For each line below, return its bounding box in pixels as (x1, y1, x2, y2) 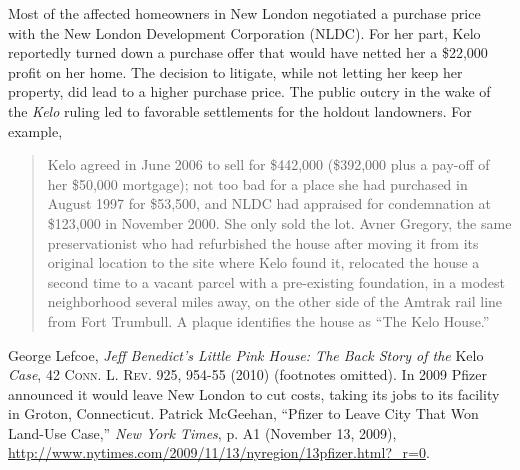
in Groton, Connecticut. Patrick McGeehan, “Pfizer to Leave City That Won (8, 403, 479, 424)
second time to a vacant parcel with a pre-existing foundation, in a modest (47, 271, 506, 292)
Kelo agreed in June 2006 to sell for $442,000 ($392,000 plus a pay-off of (47, 154, 490, 175)
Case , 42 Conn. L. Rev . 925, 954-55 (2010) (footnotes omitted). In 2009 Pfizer (8, 364, 487, 385)
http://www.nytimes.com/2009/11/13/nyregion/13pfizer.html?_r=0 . (8, 442, 430, 463)
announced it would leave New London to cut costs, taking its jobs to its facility (8, 383, 500, 404)
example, (8, 120, 63, 141)
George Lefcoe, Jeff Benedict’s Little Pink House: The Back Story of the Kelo (8, 344, 484, 365)
